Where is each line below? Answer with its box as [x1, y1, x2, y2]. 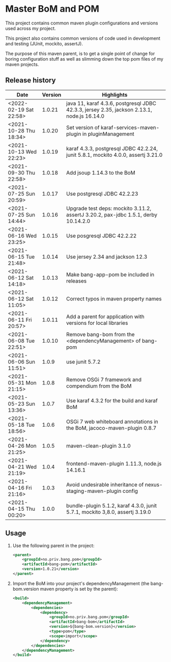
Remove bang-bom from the [66, 330, 135, 338]
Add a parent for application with [66, 313, 145, 320]
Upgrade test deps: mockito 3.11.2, [66, 205, 152, 212]
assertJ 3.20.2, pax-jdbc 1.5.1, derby [66, 211, 158, 218]
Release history [5, 76, 56, 85]
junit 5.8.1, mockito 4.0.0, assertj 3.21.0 [66, 151, 163, 158]
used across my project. [5, 25, 56, 31]
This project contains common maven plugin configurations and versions [5, 20, 158, 26]
